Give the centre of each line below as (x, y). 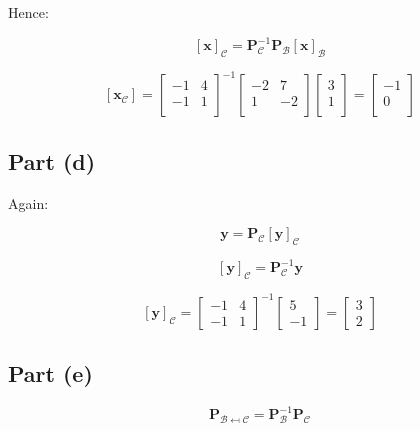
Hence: (28, 12)
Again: (28, 202)
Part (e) (50, 373)
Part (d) (52, 160)
